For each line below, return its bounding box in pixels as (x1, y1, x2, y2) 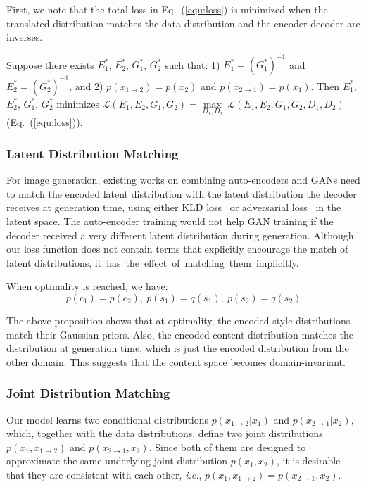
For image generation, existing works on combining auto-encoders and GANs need (6, 172, 360, 187)
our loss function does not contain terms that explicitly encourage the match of (6, 241, 348, 256)
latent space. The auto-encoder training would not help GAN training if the (6, 214, 334, 228)
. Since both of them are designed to (149, 439, 306, 454)
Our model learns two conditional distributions (6, 412, 208, 426)
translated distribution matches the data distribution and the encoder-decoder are (6, 15, 360, 30)
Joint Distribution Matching (6, 384, 170, 402)
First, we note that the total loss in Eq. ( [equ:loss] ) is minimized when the (6, 2, 328, 16)
